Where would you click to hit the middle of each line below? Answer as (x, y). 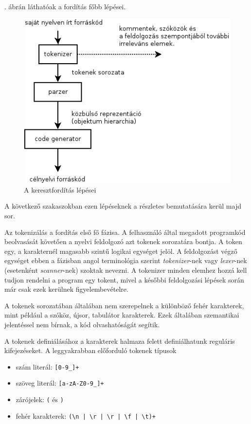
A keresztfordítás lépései (60, 189)
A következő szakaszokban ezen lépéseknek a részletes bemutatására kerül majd (123, 206)
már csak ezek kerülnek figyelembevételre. (66, 289)
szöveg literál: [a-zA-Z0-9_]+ (60, 383)
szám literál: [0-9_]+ (47, 366)
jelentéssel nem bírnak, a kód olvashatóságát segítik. (82, 324)
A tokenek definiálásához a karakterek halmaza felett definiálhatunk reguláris (120, 341)
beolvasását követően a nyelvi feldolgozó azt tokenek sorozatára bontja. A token (123, 241)
